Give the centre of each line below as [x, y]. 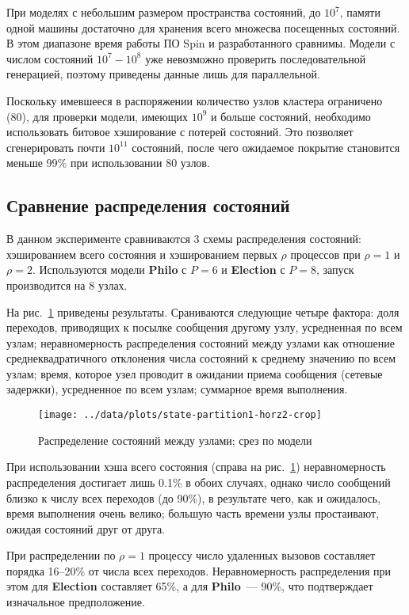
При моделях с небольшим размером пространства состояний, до [164, 12]
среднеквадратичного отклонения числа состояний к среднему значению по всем [201, 358]
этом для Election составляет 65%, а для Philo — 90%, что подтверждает [190, 586]
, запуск [335, 270]
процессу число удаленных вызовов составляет [262, 555]
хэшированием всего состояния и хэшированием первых [142, 254]
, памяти [360, 12]
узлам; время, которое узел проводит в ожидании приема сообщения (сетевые [195, 373]
